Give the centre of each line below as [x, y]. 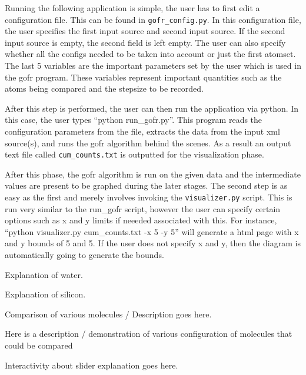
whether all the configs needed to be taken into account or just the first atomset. [150, 54]
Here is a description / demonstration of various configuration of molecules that [149, 334]
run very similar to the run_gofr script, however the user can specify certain [143, 208]
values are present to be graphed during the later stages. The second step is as [146, 185]
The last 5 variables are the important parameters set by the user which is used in [153, 66]
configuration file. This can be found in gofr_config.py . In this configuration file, [153, 19]
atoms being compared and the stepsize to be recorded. [104, 88]
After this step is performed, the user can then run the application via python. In [152, 108]
